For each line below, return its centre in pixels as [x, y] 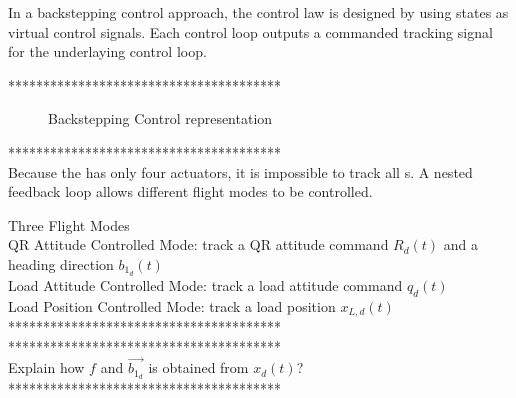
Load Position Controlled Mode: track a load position [172, 305]
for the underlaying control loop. [107, 51]
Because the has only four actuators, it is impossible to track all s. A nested [240, 171]
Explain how [46, 367]
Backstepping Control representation [160, 118]
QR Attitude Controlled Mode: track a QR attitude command [198, 244]
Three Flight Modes [69, 224]
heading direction [61, 263]
